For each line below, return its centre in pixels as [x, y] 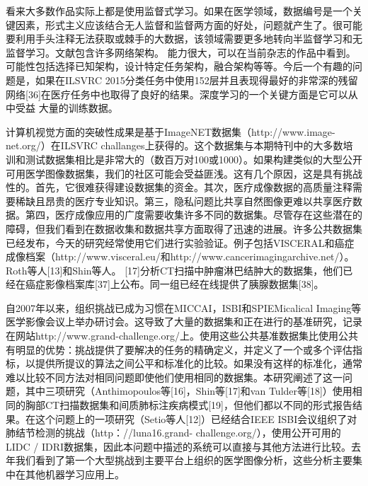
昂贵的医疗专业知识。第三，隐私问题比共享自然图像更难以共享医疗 [199, 201]
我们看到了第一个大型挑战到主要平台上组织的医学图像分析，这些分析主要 [184, 460]
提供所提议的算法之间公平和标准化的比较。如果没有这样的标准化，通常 [199, 363]
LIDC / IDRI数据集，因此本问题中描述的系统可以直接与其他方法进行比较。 [179, 446]
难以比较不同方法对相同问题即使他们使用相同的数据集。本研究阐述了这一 [174, 377]
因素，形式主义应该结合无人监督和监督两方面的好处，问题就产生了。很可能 [189, 24]
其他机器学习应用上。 [75, 474]
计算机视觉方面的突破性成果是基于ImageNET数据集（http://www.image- [171, 131]
